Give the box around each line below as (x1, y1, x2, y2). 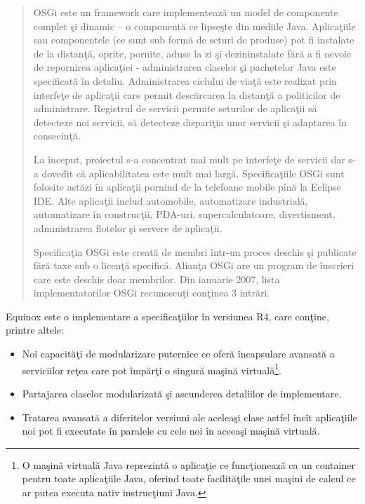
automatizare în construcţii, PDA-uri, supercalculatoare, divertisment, (33, 207, 336, 222)
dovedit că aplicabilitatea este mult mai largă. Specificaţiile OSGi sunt (41, 165, 345, 180)
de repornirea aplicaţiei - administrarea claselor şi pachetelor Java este (33, 60, 336, 74)
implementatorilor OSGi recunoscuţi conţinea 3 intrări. (33, 285, 270, 300)
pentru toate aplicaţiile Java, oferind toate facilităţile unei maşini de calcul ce (22, 471, 356, 486)
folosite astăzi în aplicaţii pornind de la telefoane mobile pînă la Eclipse (33, 179, 341, 194)
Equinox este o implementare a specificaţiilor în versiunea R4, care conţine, (6, 308, 329, 323)
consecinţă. (33, 128, 81, 143)
